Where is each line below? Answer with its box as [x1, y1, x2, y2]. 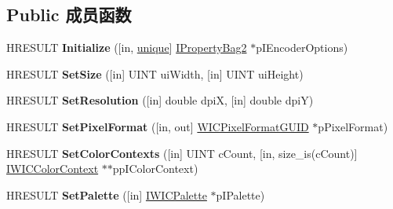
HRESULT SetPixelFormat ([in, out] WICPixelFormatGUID [6, 118, 309, 134]
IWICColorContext [6, 160, 99, 177]
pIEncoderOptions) [256, 39, 348, 56]
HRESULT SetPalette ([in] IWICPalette [6, 186, 207, 203]
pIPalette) [216, 186, 265, 203]
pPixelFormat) [318, 118, 388, 134]
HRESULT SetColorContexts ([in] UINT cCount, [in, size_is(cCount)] [6, 145, 358, 161]
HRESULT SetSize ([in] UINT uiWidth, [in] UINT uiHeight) [6, 65, 304, 82]
